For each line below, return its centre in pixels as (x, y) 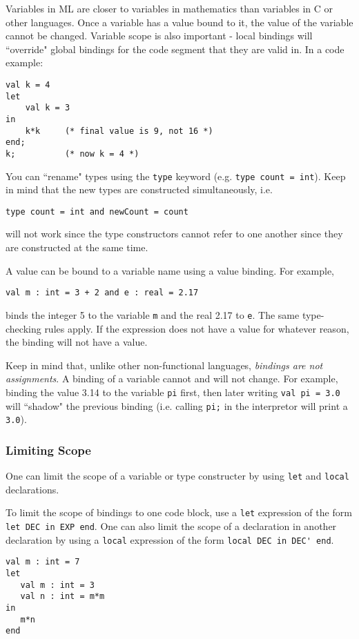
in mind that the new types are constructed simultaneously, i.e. (139, 189)
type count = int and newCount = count (97, 212)
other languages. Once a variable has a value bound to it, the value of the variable (179, 22)
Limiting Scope (48, 450)
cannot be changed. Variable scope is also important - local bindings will (159, 36)
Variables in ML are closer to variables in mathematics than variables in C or (169, 8)
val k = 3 (48, 108)
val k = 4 (28, 85)
